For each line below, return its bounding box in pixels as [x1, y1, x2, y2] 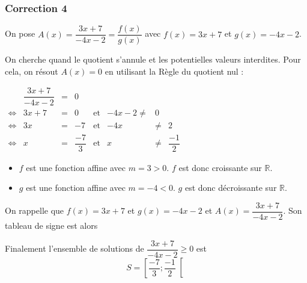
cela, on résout [5, 64, 58, 77]
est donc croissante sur [178, 161, 262, 173]
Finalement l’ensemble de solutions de [5, 242, 144, 255]
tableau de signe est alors [5, 219, 98, 231]
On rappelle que [5, 204, 64, 217]
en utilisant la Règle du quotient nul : [105, 64, 244, 77]
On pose [5, 27, 35, 40]
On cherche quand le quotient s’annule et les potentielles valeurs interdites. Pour [5, 53, 301, 66]
